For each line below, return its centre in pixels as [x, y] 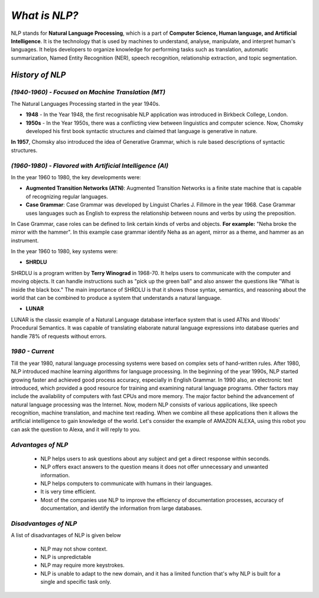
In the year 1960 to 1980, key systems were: [64, 251]
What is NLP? [45, 15]
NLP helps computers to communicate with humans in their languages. [126, 483]
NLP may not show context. [74, 549]
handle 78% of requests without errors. [59, 336]
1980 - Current [32, 351]
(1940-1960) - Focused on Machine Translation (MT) [88, 92]
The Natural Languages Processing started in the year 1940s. [86, 104]
